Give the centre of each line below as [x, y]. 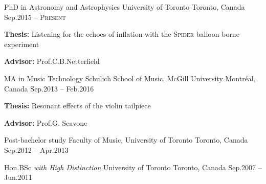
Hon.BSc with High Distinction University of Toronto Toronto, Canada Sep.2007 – [133, 167]
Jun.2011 [18, 177]
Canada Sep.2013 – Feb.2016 [49, 88]
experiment [22, 44]
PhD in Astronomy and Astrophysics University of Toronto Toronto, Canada [125, 7]
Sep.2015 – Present [35, 17]
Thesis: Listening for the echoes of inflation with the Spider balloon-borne [122, 34]
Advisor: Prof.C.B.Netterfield [52, 61]
